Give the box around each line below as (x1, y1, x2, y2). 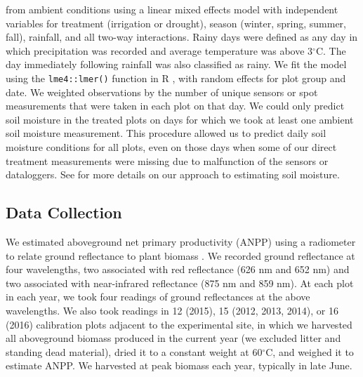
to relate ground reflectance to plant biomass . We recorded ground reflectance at (6, 248, 355, 263)
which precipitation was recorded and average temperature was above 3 (6, 43, 313, 58)
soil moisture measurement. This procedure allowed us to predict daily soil (6, 126, 326, 140)
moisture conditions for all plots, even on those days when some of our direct (6, 140, 337, 154)
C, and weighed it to (265, 344, 354, 359)
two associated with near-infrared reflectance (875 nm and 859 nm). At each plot (6, 275, 354, 290)
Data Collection (6, 201, 122, 223)
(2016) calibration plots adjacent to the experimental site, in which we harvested (6, 317, 352, 331)
